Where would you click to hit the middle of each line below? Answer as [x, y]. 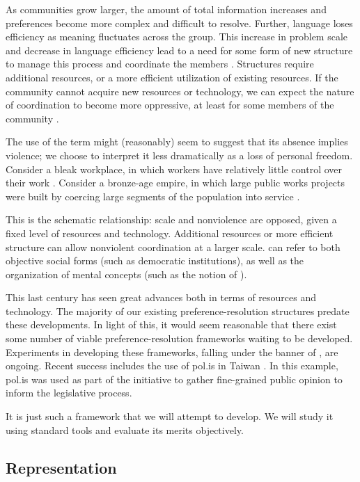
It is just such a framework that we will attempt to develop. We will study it [170, 416]
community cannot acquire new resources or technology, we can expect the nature [180, 91]
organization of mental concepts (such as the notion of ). [126, 274]
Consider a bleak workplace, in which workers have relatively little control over [174, 169]
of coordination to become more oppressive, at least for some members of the [170, 105]
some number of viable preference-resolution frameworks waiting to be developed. [179, 338]
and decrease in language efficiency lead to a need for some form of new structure [179, 50]
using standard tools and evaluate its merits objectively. [125, 429]
